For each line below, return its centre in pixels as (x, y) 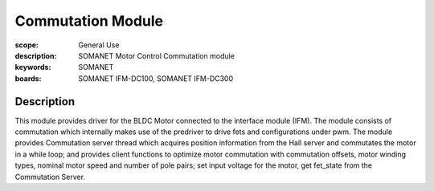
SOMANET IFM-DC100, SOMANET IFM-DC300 (156, 78)
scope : (27, 45)
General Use (99, 45)
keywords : (33, 67)
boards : (28, 78)
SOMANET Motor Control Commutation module (156, 55)
